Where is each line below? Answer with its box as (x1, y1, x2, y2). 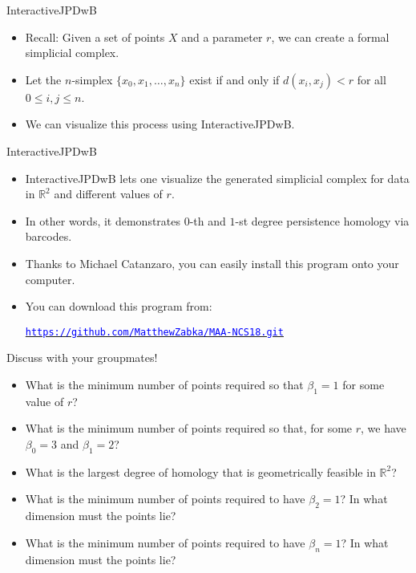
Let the (25, 71, 62, 87)
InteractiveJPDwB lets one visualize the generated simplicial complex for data (25, 169, 410, 186)
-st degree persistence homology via (235, 212, 410, 229)
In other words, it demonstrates (25, 212, 181, 229)
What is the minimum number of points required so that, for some (25, 420, 353, 437)
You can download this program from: (25, 298, 212, 315)
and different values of (54, 185, 163, 202)
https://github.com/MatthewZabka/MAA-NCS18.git (25, 326, 284, 338)
